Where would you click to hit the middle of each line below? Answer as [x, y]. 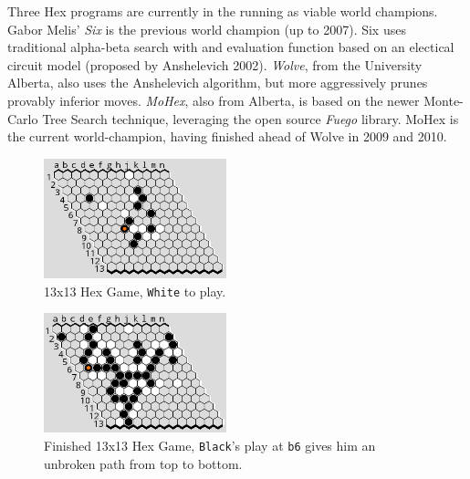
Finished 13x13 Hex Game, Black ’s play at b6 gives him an [210, 445]
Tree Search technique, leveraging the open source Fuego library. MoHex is [251, 118]
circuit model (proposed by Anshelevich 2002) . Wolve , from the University [215, 64]
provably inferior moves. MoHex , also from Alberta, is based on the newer [214, 100]
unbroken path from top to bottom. [143, 463]
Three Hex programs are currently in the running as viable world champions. [223, 11]
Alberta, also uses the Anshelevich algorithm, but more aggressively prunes [218, 83]
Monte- [444, 100]
